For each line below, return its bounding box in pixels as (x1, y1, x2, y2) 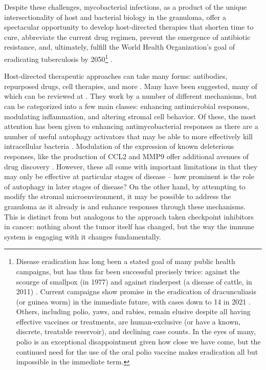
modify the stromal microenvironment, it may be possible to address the (4, 191, 231, 202)
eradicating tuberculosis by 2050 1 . (4, 52, 113, 64)
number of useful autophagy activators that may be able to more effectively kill (4, 130, 253, 141)
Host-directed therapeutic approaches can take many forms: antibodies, (4, 71, 228, 81)
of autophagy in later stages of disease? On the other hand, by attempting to (4, 181, 246, 191)
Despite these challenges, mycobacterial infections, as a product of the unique (4, 2, 247, 12)
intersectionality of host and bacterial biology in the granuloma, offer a (4, 11, 226, 22)
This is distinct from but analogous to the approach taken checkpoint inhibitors (4, 211, 254, 222)
